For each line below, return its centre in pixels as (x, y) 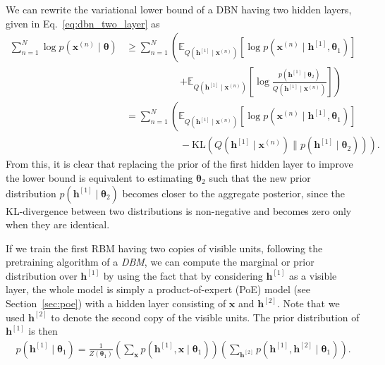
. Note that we (308, 303)
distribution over (42, 275)
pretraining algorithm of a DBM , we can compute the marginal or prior (160, 262)
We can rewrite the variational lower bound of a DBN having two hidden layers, (179, 9)
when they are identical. (58, 224)
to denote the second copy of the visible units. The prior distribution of (205, 317)
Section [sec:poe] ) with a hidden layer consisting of (116, 303)
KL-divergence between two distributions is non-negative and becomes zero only (179, 210)
